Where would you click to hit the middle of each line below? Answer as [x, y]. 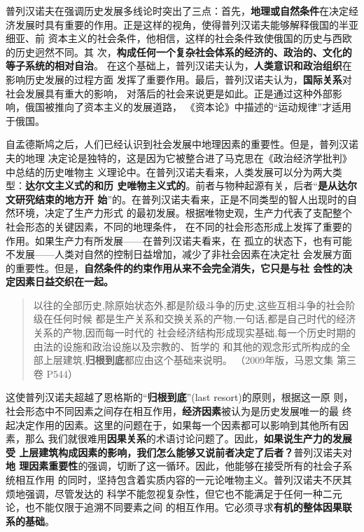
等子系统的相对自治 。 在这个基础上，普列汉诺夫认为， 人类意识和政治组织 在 [179, 66]
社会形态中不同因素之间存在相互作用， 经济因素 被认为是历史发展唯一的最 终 [179, 411]
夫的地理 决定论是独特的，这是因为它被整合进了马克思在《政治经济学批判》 [179, 157]
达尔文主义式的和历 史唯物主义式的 [106, 185]
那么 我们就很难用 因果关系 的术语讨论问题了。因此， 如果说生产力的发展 [188, 438]
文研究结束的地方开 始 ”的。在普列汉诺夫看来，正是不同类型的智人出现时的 [176, 199]
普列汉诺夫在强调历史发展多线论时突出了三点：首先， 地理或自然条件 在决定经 [182, 11]
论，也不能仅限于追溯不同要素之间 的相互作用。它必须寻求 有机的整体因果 [174, 507]
